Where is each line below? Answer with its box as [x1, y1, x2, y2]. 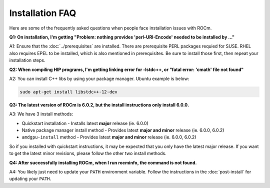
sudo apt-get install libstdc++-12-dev [19, 89, 117, 94]
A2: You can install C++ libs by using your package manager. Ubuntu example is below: [9, 75, 189, 81]
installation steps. [9, 57, 45, 63]
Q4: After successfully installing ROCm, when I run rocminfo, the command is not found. [9, 159, 197, 165]
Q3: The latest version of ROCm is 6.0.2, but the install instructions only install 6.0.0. [9, 101, 189, 107]
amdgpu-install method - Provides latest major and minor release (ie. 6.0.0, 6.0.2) [21, 134, 196, 140]
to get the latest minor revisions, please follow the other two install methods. [9, 150, 167, 156]
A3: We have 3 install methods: [9, 111, 73, 117]
